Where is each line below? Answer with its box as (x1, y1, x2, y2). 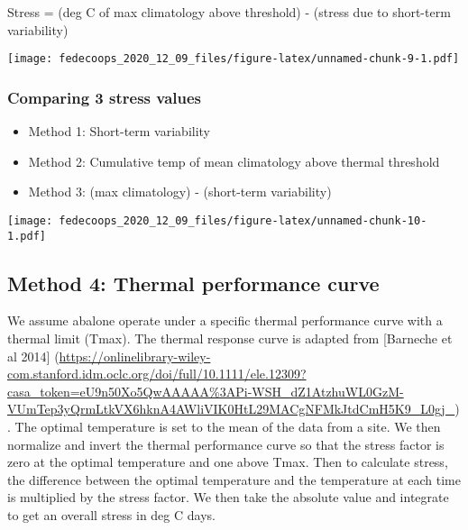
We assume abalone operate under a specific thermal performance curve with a (7, 311, 443, 330)
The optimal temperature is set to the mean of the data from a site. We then (14, 416, 441, 435)
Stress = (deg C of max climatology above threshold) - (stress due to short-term (7, 3, 451, 21)
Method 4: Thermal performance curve (7, 269, 380, 297)
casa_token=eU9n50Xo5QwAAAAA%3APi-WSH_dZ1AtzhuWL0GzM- (7, 381, 404, 400)
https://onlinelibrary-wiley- (59, 346, 211, 365)
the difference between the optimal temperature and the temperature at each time (7, 470, 461, 489)
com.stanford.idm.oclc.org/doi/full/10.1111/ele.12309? (7, 364, 307, 383)
